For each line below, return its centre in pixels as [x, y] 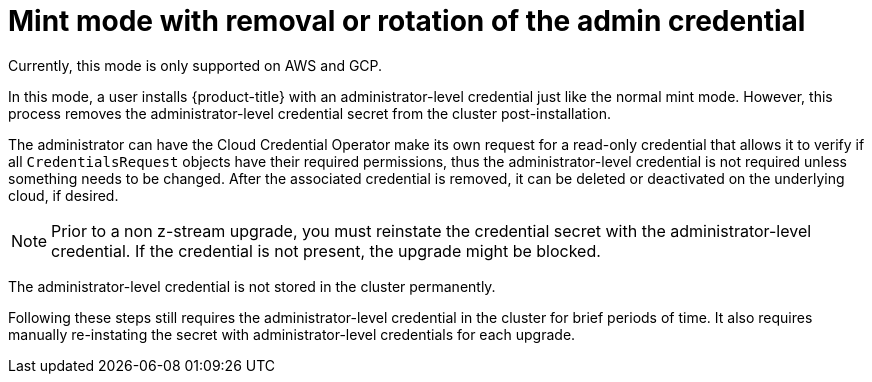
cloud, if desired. [63, 195]
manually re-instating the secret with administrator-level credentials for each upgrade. [292, 334]
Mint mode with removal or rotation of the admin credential [407, 21]
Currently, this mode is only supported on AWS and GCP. [195, 65]
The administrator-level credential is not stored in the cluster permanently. [252, 286]
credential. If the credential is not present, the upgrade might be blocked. [326, 250]
